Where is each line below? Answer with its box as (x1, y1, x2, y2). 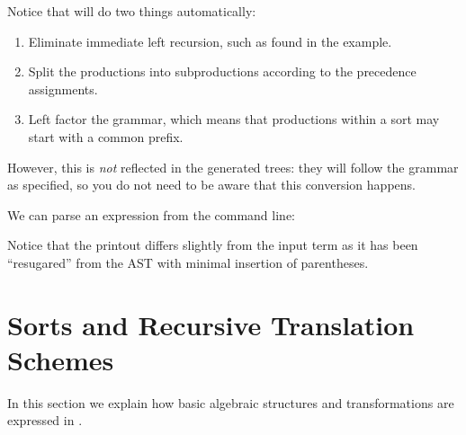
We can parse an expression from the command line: (7, 205, 295, 224)
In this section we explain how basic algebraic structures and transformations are (7, 393, 454, 412)
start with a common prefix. (28, 127, 184, 146)
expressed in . (7, 411, 83, 430)
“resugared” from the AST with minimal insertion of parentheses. (7, 253, 369, 271)
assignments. (28, 79, 98, 98)
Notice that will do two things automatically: (7, 2, 256, 20)
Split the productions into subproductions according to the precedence (28, 62, 417, 81)
